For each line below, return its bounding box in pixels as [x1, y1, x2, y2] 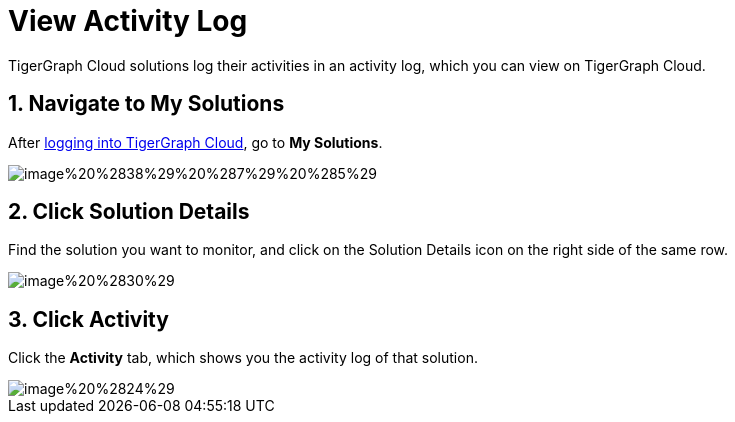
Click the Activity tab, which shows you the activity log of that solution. [8, 349, 478, 367]
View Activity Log [8, 4, 248, 38]
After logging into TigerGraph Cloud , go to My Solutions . [8, 133, 383, 151]
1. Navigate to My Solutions [8, 91, 285, 117]
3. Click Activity [8, 306, 169, 332]
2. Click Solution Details [8, 199, 250, 225]
